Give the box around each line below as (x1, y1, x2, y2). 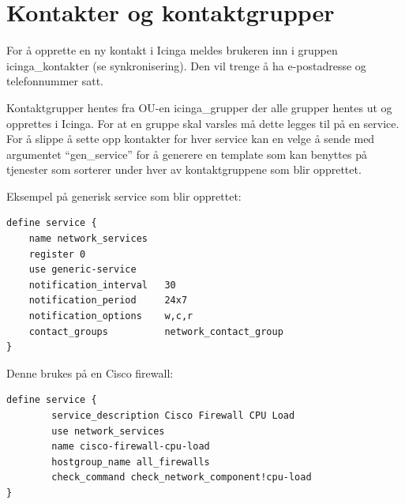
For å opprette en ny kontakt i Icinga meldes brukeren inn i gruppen (6, 42, 338, 58)
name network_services (28, 233, 148, 245)
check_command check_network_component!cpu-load (51, 472, 312, 483)
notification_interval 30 (28, 279, 176, 291)
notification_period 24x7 (28, 295, 188, 307)
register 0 (28, 248, 86, 260)
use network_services (51, 425, 165, 437)
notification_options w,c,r (28, 310, 193, 322)
